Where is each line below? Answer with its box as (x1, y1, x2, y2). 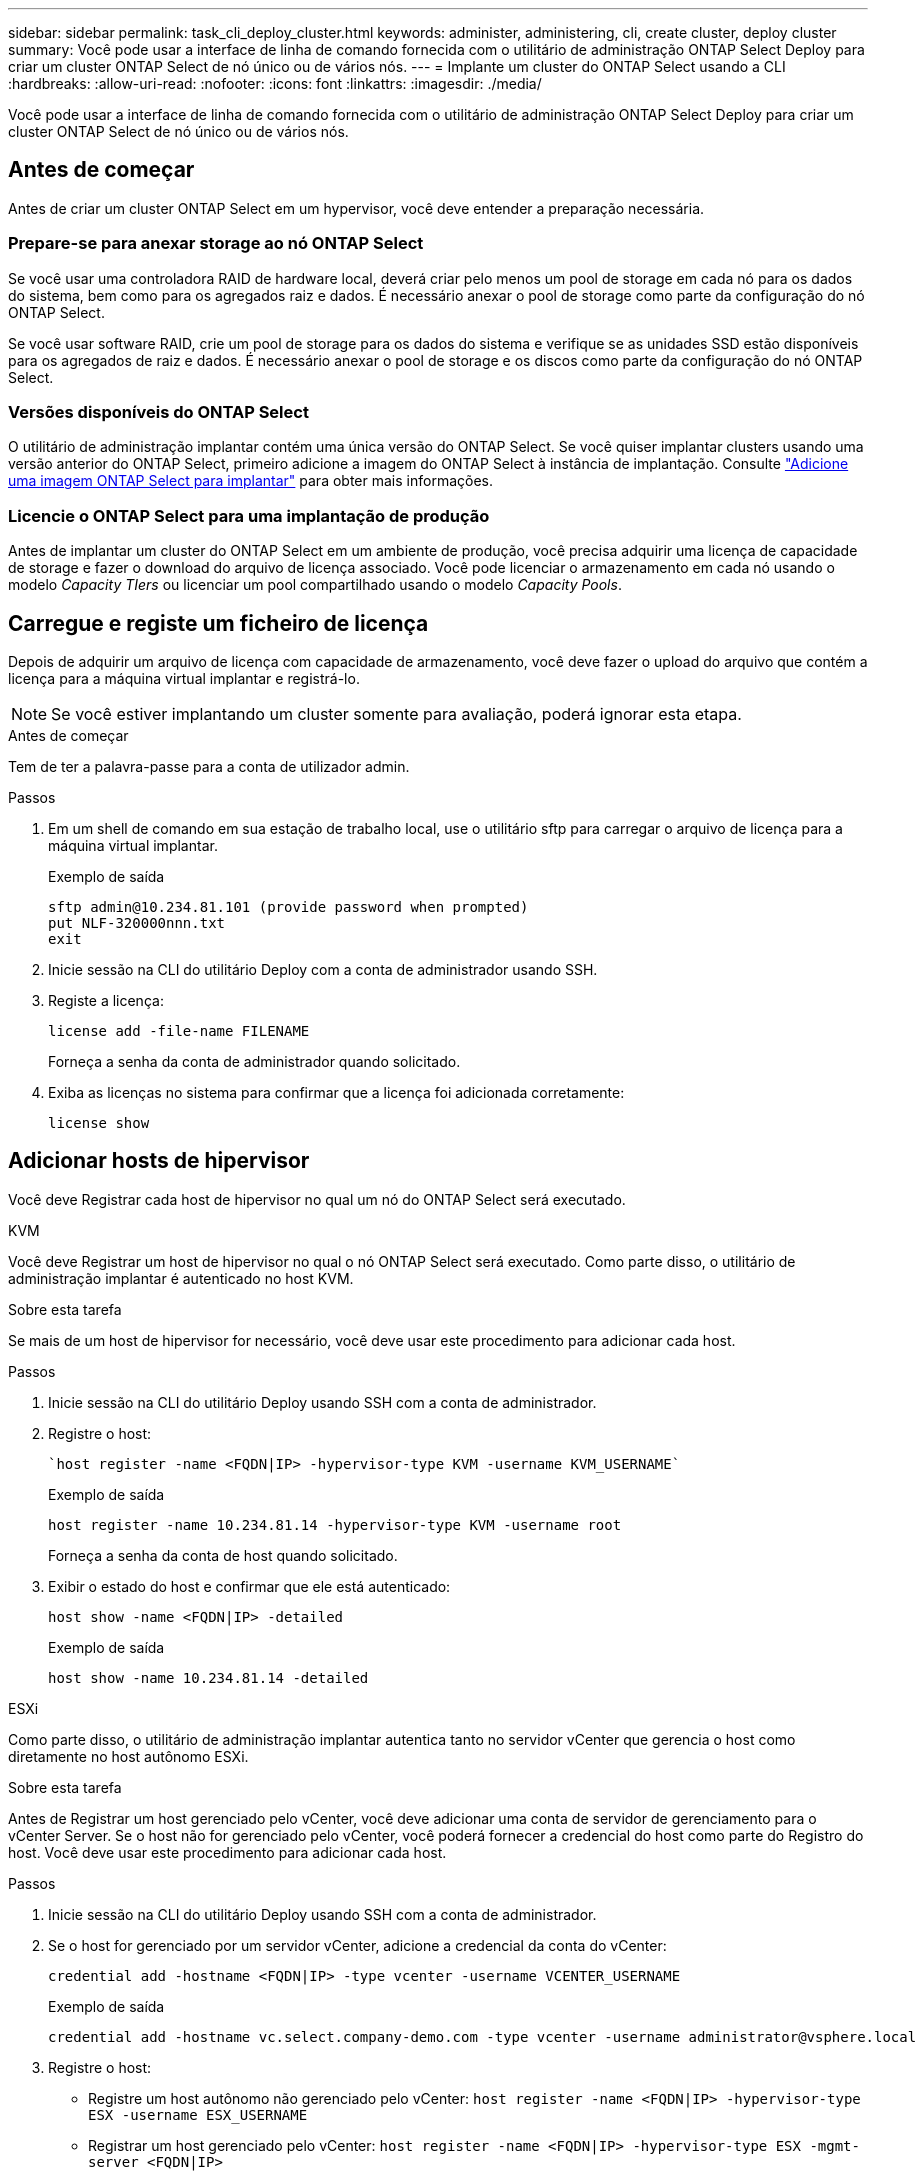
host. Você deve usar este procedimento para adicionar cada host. (8, 1843, 447, 1861)
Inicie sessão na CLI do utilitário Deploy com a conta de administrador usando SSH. (48, 960, 598, 978)
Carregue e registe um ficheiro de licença (8, 610, 429, 636)
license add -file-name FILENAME (48, 1022, 310, 1039)
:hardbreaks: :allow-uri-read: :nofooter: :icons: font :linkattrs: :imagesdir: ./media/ (8, 75, 542, 92)
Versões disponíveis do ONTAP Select (8, 401, 309, 422)
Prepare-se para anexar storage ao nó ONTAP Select (8, 233, 424, 254)
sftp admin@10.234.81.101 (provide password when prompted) (48, 898, 529, 915)
